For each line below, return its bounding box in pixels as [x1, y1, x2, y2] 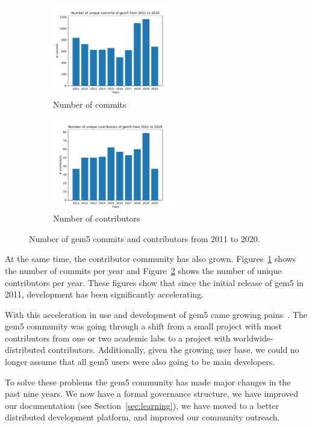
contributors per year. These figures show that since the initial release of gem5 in [5, 276, 304, 288]
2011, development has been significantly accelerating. [5, 288, 204, 301]
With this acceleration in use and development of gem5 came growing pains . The [5, 308, 307, 320]
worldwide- [233, 331, 273, 344]
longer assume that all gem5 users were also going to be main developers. [5, 355, 275, 368]
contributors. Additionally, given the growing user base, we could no [48, 343, 299, 356]
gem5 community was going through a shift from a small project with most [5, 320, 282, 332]
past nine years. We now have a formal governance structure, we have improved [5, 387, 298, 400]
